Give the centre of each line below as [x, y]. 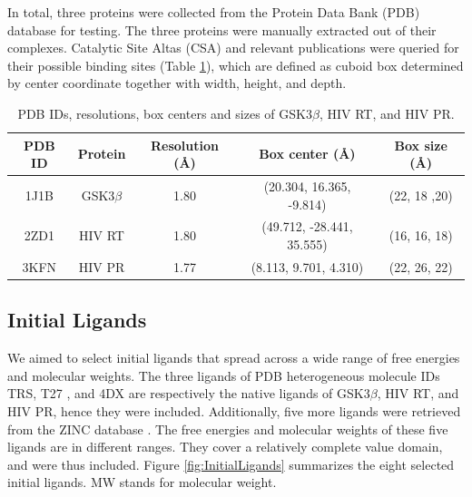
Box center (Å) [307, 154]
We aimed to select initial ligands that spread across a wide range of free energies [234, 358]
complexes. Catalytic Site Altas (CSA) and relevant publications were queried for [233, 48]
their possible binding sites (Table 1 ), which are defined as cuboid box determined [236, 65]
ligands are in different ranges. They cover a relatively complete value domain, [225, 447]
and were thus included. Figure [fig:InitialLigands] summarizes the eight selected [231, 464]
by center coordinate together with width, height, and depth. [177, 83]
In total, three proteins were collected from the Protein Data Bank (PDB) [214, 12]
